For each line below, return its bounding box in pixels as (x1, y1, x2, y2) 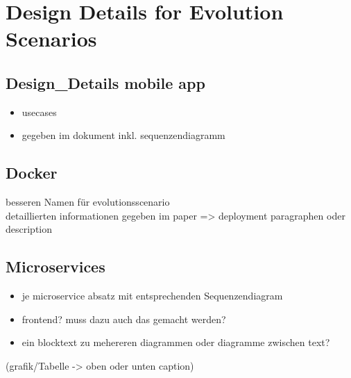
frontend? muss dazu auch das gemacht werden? (22, 311, 226, 326)
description (6, 222, 53, 236)
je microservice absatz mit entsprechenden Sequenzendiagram (22, 288, 283, 303)
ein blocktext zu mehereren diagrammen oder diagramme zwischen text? (22, 335, 330, 350)
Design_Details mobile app (6, 72, 205, 93)
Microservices (6, 256, 105, 277)
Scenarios (6, 24, 97, 53)
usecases (22, 104, 57, 119)
